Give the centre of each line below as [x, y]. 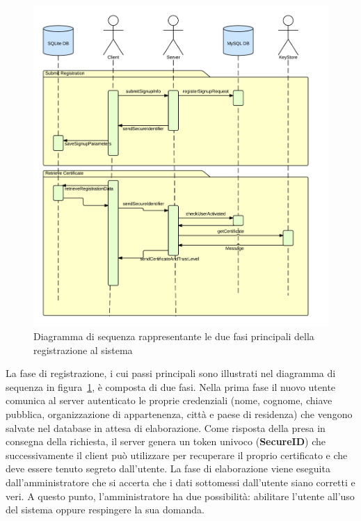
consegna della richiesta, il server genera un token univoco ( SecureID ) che [166, 441]
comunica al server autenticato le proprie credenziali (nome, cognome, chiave [169, 400]
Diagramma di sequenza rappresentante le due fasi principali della [174, 336]
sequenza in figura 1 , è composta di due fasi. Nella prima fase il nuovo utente [171, 386]
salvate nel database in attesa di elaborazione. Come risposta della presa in [166, 427]
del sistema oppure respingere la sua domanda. [105, 510]
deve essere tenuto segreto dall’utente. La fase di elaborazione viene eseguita [168, 468]
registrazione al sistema [83, 350]
